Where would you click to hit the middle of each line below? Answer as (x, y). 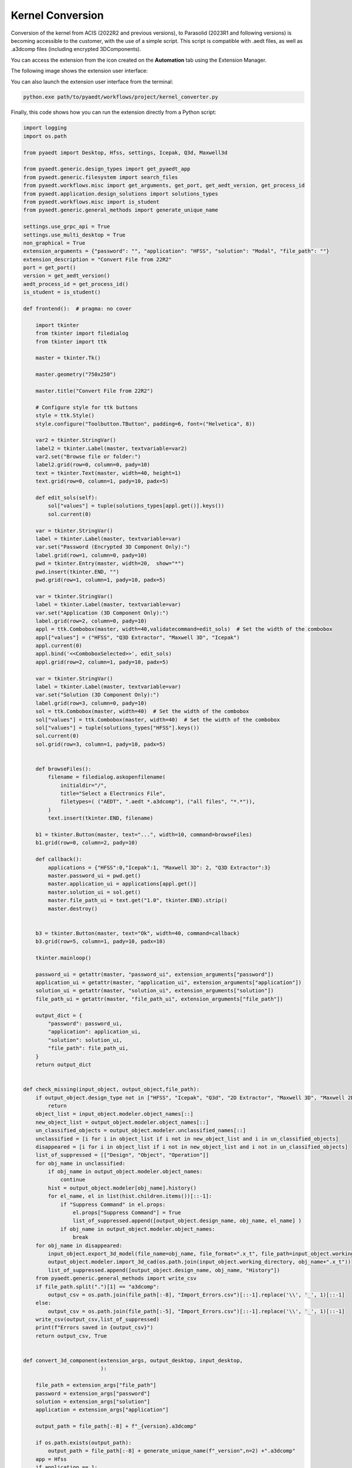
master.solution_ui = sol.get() (94, 892)
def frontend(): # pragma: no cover (77, 309)
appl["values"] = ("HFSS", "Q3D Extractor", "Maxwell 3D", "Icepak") (138, 637)
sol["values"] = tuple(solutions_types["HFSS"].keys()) (118, 728)
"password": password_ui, (85, 1024)
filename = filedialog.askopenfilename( (107, 777)
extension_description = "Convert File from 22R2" (98, 259)
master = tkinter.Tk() (68, 358)
